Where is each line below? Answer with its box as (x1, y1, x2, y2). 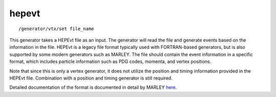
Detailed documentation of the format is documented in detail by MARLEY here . (9, 84, 177, 90)
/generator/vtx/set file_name (18, 26, 95, 32)
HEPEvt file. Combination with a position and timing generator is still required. (9, 75, 173, 81)
